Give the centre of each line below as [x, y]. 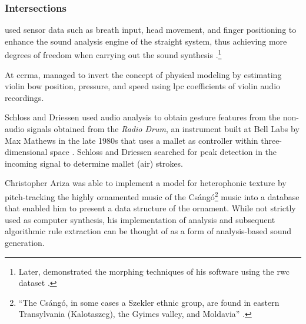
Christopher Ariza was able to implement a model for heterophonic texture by [146, 183]
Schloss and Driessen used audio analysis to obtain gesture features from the [143, 117]
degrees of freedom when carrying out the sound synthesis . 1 [113, 54]
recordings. [24, 97]
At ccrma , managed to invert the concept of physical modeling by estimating [143, 74]
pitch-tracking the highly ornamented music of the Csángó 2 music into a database [152, 196]
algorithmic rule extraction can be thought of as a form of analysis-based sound [148, 231]
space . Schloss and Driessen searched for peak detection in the [164, 152]
